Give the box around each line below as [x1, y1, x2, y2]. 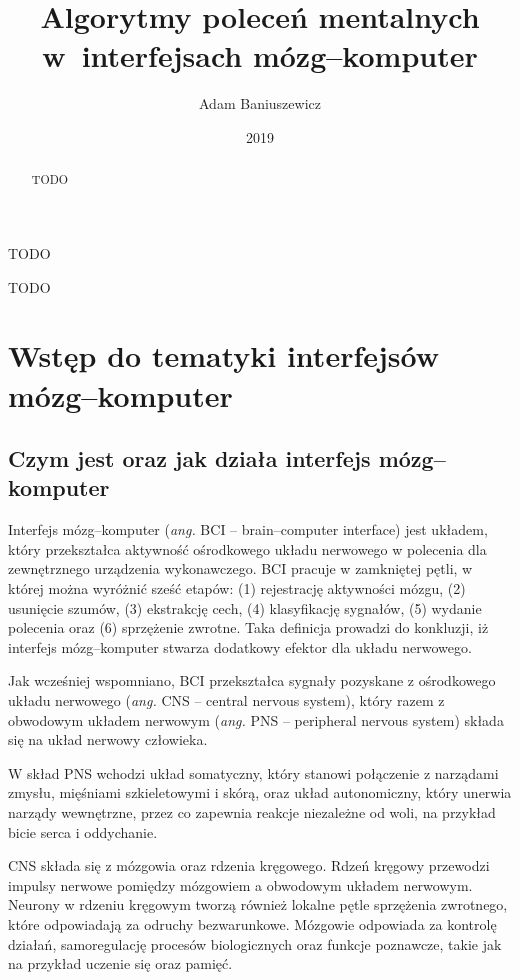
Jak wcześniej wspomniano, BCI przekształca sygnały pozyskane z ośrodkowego [8, 670, 496, 691]
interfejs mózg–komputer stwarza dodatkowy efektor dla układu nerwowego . [8, 636, 472, 657]
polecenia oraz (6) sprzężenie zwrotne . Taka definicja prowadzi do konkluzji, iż [8, 617, 489, 638]
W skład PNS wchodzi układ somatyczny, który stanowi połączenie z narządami [8, 762, 499, 783]
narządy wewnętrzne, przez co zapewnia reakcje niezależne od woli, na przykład [8, 802, 496, 823]
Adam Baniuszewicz [199, 93, 321, 114]
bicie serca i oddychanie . [8, 821, 158, 842]
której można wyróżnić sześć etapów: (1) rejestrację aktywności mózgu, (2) [8, 578, 466, 599]
